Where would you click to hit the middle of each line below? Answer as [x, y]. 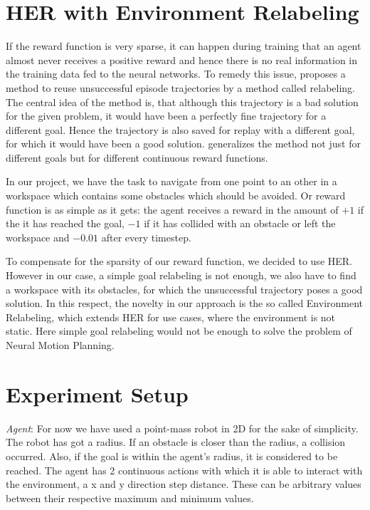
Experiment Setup [97, 394]
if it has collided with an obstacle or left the [240, 223]
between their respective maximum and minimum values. [130, 498]
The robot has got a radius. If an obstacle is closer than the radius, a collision [176, 442]
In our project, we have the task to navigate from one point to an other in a [171, 181]
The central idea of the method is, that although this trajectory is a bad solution [182, 102]
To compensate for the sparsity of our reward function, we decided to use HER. [179, 261]
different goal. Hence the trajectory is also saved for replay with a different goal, [180, 129]
